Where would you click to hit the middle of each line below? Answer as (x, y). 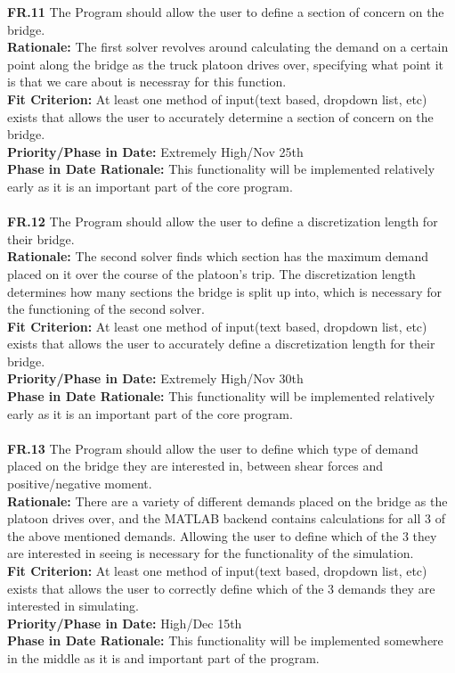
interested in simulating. (73, 606)
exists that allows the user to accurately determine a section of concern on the (220, 116)
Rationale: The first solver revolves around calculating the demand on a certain (228, 47)
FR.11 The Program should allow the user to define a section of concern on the (226, 12)
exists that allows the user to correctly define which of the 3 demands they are (221, 588)
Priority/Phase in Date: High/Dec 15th (125, 623)
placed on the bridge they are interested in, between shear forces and (195, 466)
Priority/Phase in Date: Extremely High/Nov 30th (155, 378)
